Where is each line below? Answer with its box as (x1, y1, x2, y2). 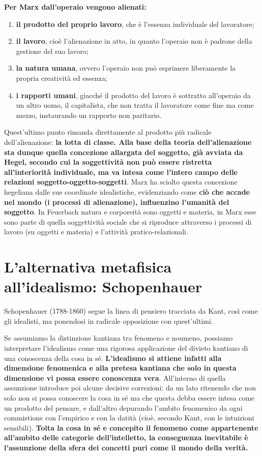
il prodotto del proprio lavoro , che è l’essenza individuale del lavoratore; (16, 18, 254, 29)
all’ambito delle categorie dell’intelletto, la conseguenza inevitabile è (4, 432, 248, 443)
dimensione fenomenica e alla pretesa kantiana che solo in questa (4, 362, 237, 373)
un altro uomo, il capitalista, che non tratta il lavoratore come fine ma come (16, 100, 254, 110)
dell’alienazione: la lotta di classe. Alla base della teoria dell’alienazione (4, 136, 252, 147)
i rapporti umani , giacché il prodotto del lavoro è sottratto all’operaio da (16, 89, 251, 100)
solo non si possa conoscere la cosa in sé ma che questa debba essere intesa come (4, 392, 255, 403)
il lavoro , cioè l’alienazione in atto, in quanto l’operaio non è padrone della (16, 36, 252, 46)
